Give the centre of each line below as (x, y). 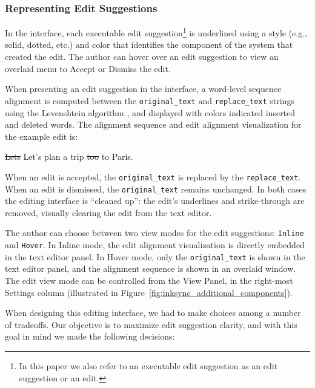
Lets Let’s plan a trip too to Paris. (69, 156)
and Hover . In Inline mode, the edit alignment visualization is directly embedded (155, 245)
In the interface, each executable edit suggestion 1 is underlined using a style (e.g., (156, 32)
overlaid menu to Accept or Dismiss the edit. (88, 68)
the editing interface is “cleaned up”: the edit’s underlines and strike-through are (155, 201)
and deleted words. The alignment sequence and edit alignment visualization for (153, 124)
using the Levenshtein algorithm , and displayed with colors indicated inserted (150, 112)
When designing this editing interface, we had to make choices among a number (153, 313)
